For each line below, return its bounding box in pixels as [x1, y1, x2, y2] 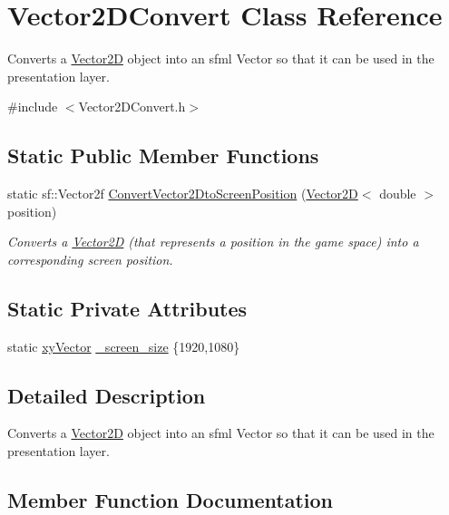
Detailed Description [7, 381, 206, 409]
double [379, 184, 416, 203]
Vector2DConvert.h [78, 97, 186, 116]
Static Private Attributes [7, 294, 248, 322]
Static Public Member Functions [7, 141, 319, 170]
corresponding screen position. [7, 249, 173, 268]
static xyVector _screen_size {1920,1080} [7, 336, 240, 355]
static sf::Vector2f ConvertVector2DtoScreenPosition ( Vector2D [7, 184, 358, 203]
